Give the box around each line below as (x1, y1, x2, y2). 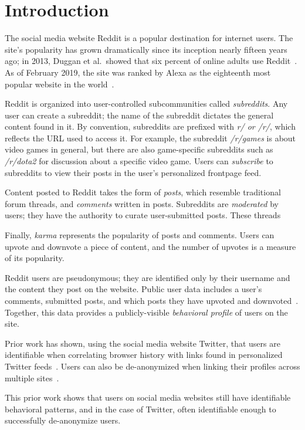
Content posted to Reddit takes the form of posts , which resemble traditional (5, 186, 281, 198)
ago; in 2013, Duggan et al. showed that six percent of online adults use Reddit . (5, 55, 297, 67)
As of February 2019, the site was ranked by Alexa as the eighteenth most (5, 66, 271, 78)
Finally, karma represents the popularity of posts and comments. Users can (5, 229, 274, 241)
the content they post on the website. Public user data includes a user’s (5, 283, 262, 295)
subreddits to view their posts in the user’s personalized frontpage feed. (5, 166, 262, 178)
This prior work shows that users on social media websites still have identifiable (5, 391, 291, 404)
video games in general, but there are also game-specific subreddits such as (5, 143, 273, 155)
